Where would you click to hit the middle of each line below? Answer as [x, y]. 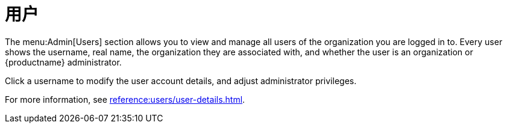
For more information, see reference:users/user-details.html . [125, 99]
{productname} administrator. [63, 62]
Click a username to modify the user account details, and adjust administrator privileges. [181, 81]
